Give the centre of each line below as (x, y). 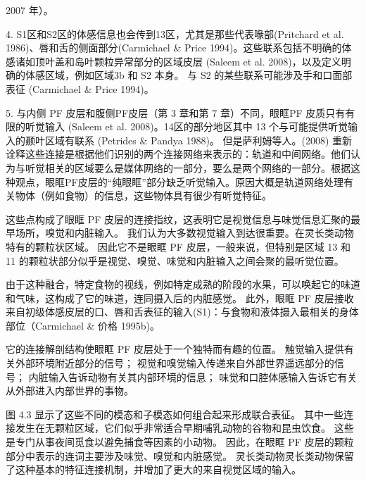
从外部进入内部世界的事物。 (70, 391)
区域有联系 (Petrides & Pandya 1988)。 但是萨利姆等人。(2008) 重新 (198, 140)
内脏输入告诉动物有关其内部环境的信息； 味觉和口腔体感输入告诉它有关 (193, 376)
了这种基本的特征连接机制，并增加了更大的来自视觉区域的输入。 (153, 469)
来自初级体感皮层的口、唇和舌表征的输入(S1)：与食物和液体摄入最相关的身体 (182, 312)
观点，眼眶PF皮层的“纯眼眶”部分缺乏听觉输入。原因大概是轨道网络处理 (179, 181)
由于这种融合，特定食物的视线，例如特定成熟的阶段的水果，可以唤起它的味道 (183, 284)
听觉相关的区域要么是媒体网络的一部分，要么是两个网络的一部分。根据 (188, 167)
